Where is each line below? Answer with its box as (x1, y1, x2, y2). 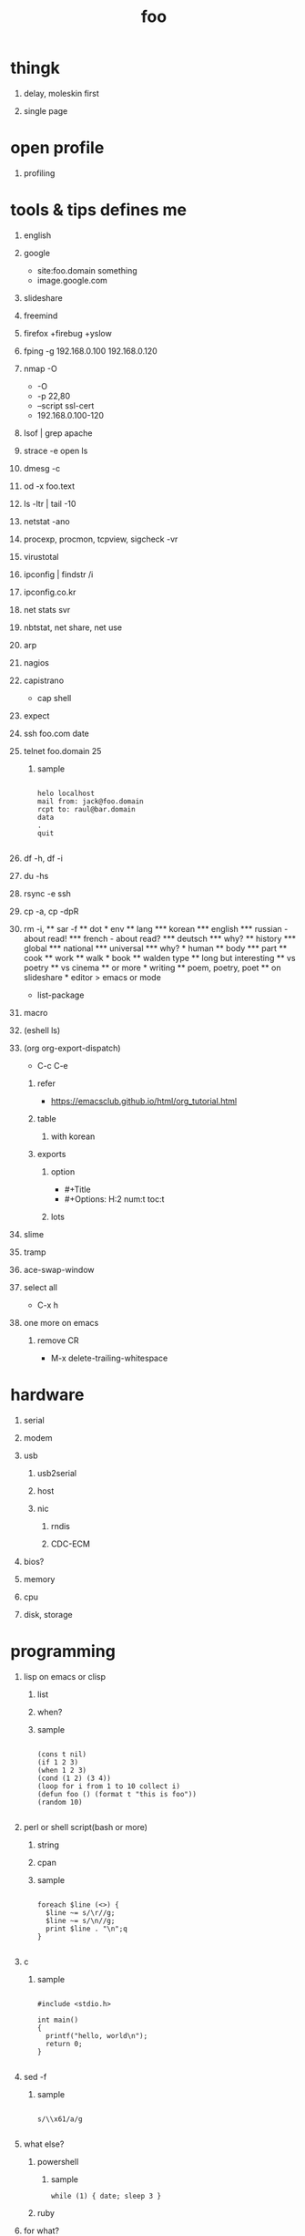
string (36, 1839, 60, 1850)
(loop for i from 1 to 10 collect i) (36, 1781, 181, 1791)
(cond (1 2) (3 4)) (36, 1774, 112, 1783)
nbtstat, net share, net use (23, 622, 122, 633)
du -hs (23, 870, 49, 881)
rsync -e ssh (23, 887, 72, 899)
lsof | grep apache (23, 427, 93, 439)
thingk (10, 57, 60, 78)
